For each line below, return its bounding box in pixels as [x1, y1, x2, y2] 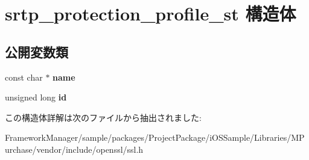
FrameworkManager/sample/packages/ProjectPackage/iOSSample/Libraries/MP [5, 131, 305, 144]
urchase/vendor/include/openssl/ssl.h [5, 143, 144, 155]
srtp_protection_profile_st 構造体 [5, 1, 296, 26]
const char [5, 70, 43, 83]
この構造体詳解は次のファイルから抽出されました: [5, 111, 202, 123]
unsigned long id [5, 91, 67, 103]
